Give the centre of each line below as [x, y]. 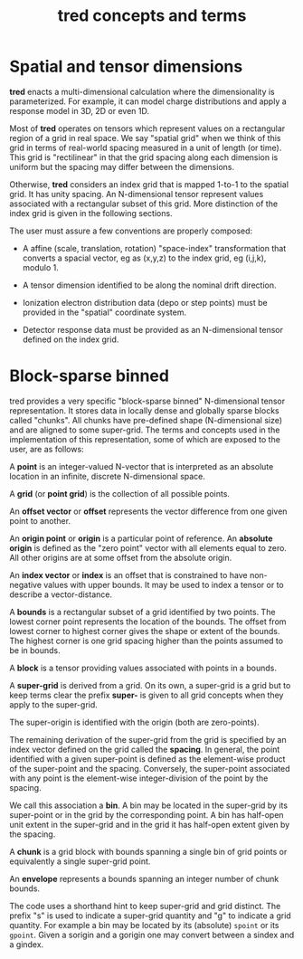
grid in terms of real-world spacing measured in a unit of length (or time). [146, 147]
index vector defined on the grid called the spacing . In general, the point [145, 749]
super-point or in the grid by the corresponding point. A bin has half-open [147, 814]
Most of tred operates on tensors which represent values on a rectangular [147, 128]
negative [26, 584]
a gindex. [27, 944]
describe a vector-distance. [61, 594]
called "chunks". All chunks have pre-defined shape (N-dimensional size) [146, 420]
